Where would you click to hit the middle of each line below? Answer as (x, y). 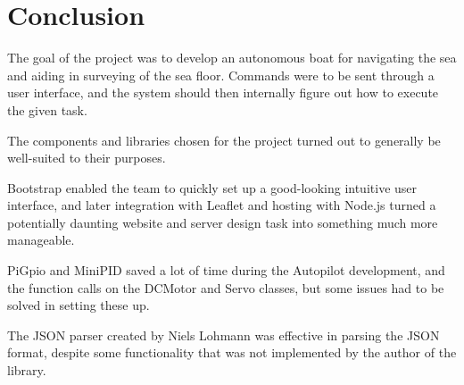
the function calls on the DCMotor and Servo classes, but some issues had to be (226, 287)
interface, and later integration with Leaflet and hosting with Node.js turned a (222, 205)
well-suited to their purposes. (87, 158)
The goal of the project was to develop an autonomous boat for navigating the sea (232, 58)
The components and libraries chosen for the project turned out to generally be (224, 140)
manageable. (41, 240)
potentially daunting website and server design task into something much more (223, 222)
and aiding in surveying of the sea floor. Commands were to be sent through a (221, 75)
